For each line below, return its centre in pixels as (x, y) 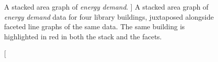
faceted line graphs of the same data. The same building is (95, 26)
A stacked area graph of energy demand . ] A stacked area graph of (106, 7)
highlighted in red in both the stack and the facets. (83, 36)
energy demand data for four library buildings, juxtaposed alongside (109, 16)
